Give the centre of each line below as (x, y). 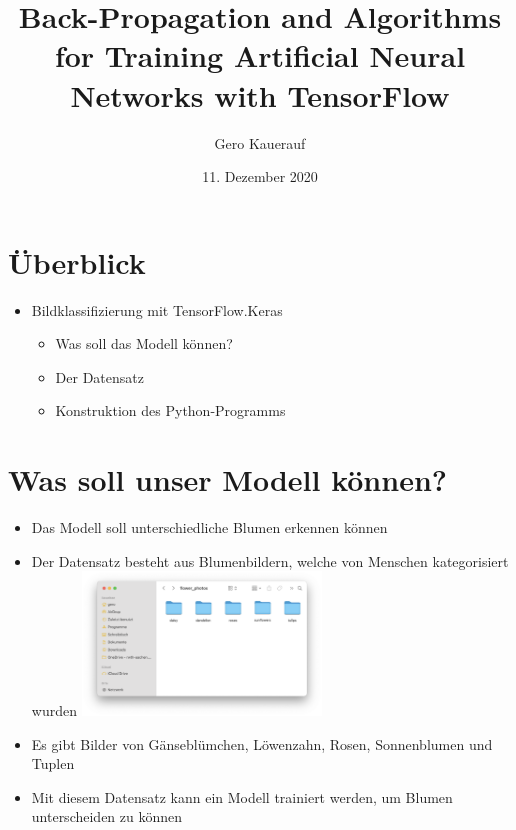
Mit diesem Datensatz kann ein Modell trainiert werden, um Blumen (242, 796)
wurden (54, 709)
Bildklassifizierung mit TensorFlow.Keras (157, 309)
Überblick (77, 261)
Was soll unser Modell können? (227, 479)
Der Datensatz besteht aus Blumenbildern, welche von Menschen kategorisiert (270, 560)
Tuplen (53, 763)
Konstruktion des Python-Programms (170, 410)
